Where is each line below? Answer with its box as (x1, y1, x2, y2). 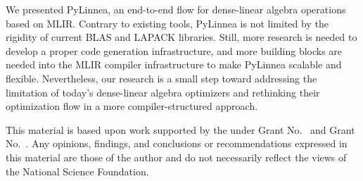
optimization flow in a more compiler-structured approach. (6, 99, 258, 113)
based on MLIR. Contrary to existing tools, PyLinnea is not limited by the (6, 15, 329, 30)
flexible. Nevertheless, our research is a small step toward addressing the (6, 70, 317, 85)
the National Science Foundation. (6, 163, 149, 178)
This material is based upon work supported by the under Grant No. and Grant (6, 122, 355, 137)
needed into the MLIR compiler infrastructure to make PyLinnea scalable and (6, 57, 342, 72)
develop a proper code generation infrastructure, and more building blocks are (6, 43, 343, 58)
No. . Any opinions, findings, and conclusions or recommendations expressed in (6, 136, 348, 151)
